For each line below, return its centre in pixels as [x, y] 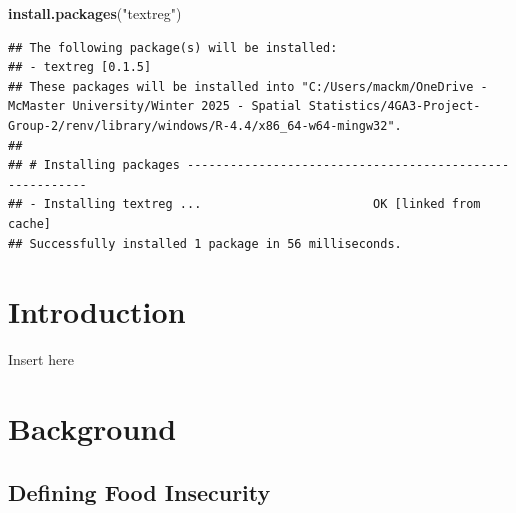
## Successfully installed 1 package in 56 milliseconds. [205, 243]
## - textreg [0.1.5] [80, 67]
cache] [29, 223]
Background [92, 428]
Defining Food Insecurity [139, 491]
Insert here [41, 359]
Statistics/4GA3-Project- [394, 106]
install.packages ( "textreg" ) [95, 13]
